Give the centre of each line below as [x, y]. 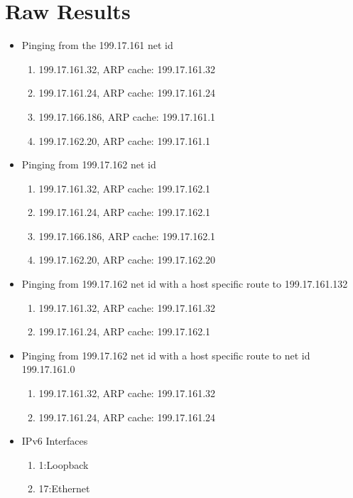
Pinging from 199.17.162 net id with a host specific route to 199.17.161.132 [185, 284]
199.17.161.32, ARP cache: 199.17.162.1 [125, 188]
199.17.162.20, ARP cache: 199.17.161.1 [125, 140]
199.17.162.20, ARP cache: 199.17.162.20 [127, 260]
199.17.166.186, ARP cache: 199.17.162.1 [127, 236]
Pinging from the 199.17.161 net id [97, 45]
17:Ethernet [64, 488]
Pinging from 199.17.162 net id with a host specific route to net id [166, 355]
